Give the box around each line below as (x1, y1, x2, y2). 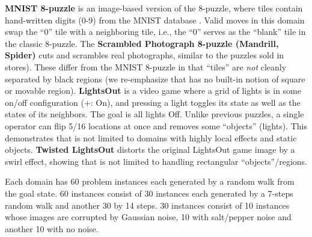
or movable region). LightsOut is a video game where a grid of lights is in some (5, 84, 301, 97)
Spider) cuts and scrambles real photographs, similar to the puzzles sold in (5, 49, 284, 61)
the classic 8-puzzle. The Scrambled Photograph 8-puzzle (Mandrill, (5, 37, 279, 49)
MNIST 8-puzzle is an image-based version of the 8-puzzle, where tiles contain (5, 2, 303, 14)
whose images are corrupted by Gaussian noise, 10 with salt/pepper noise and (5, 211, 292, 223)
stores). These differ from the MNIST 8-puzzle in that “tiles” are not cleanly (5, 60, 287, 73)
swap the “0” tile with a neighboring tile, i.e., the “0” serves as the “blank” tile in (5, 25, 306, 38)
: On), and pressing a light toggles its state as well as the (90, 96, 301, 108)
